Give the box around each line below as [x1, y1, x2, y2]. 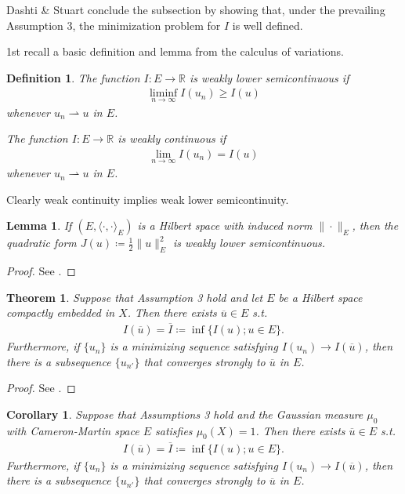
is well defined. [232, 16, 303, 33]
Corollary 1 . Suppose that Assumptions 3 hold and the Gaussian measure [6, 405, 363, 422]
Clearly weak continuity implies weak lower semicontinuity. [6, 191, 289, 207]
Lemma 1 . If [6, 217, 72, 234]
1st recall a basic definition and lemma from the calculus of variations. [6, 43, 344, 60]
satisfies [155, 422, 193, 438]
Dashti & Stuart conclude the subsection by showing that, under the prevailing [6, 2, 385, 17]
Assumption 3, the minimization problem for [6, 16, 221, 33]
